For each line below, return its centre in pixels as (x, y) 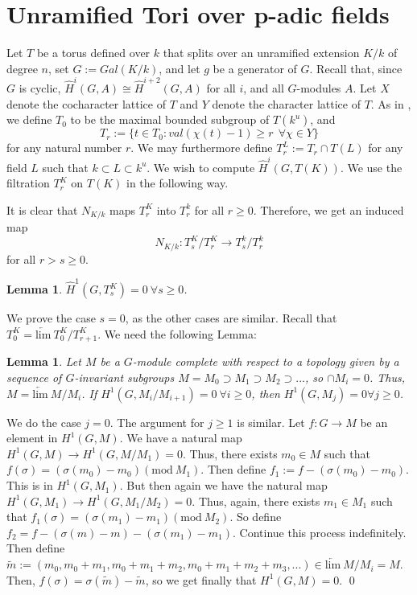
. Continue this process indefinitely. (320, 532)
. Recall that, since (356, 68)
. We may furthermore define (202, 148)
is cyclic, (40, 88)
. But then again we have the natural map (223, 485)
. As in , (391, 103)
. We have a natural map (181, 438)
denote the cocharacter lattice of (87, 103)
